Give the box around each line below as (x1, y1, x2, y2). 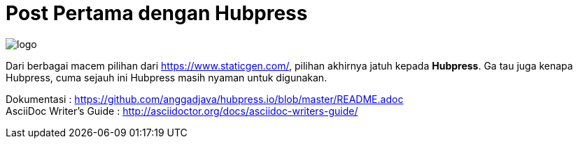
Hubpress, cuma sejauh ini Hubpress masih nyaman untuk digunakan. (6, 71, 327, 83)
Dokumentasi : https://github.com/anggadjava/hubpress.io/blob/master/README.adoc (6, 93, 404, 105)
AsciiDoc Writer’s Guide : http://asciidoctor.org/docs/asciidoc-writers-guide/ (6, 104, 358, 117)
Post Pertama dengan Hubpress (6, 1, 308, 25)
